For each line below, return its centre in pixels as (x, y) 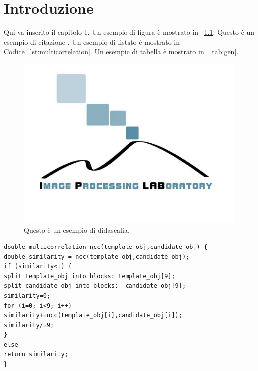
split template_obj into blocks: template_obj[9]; (90, 276)
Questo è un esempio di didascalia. (77, 230)
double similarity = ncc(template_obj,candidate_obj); (97, 257)
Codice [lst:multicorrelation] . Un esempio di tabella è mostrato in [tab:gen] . (121, 52)
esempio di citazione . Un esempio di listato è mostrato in (92, 42)
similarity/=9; (29, 325)
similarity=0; (27, 296)
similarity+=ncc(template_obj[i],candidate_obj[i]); (93, 315)
